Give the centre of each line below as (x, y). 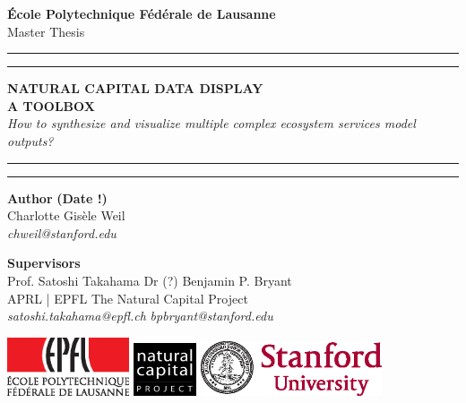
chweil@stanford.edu (62, 232)
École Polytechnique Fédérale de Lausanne (142, 13)
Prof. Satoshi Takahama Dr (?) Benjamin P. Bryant (150, 280)
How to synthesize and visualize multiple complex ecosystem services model (211, 123)
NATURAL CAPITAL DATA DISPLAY (135, 88)
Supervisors (44, 263)
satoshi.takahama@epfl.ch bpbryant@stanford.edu (140, 316)
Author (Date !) (57, 197)
